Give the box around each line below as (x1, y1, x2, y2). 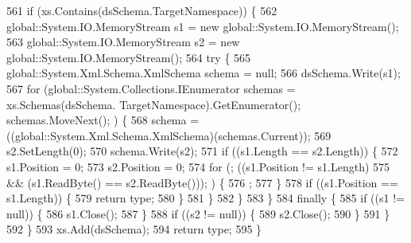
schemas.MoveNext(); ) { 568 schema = (6, 112, 200, 128)
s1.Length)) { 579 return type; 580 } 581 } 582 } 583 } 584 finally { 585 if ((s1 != (6, 190, 405, 206)
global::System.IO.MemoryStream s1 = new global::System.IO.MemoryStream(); (6, 18, 399, 34)
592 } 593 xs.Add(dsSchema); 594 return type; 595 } (6, 221, 262, 237)
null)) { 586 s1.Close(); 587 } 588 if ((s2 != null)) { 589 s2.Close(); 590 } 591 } (6, 205, 390, 221)
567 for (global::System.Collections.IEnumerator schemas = (6, 80, 296, 96)
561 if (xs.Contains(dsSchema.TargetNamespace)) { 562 (6, 2, 277, 18)
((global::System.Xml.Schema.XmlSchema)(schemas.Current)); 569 (6, 127, 332, 143)
